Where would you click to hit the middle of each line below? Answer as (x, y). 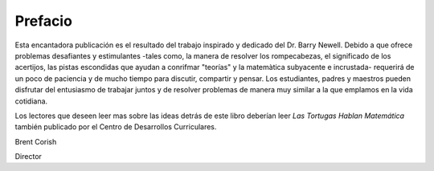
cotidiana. (31, 101)
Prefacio (43, 21)
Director (28, 157)
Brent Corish (36, 141)
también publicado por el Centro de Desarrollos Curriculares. (116, 127)
